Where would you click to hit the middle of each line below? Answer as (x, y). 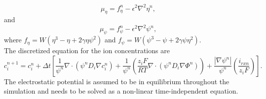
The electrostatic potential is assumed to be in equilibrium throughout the (117, 81)
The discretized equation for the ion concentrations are (87, 50)
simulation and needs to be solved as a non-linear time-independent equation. (121, 91)
